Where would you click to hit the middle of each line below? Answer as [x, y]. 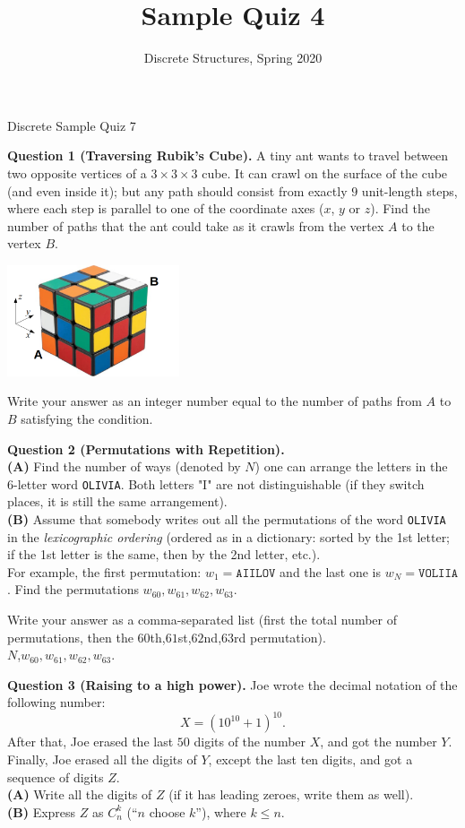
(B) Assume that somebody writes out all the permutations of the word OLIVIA [227, 518]
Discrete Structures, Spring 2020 [233, 58]
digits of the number [250, 742]
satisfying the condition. [87, 418]
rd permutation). [280, 637]
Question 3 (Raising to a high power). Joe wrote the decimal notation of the [232, 684]
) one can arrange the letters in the [351, 466]
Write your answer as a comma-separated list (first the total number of [202, 619]
